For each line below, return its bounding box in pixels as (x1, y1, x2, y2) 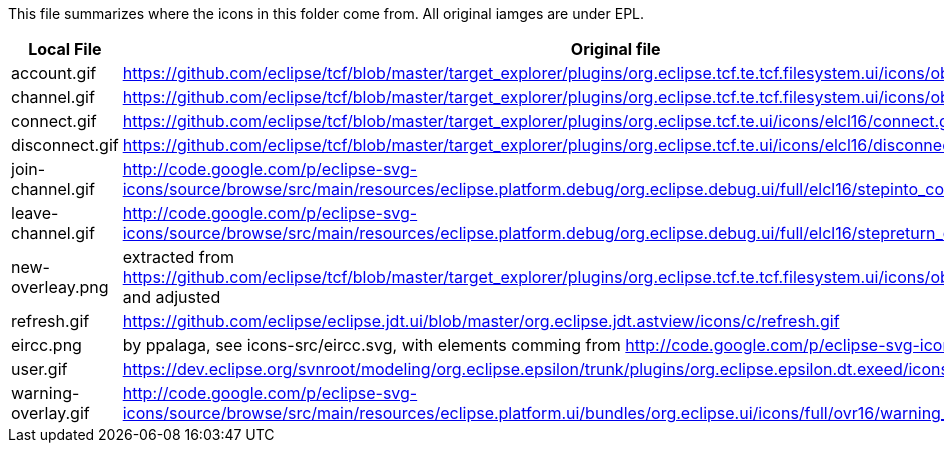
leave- (11, 203, 59, 223)
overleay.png (11, 277, 109, 297)
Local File (28, 39, 102, 59)
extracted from (122, 247, 235, 267)
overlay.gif (11, 403, 90, 423)
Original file (570, 39, 661, 59)
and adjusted (122, 287, 221, 307)
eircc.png (11, 335, 82, 355)
